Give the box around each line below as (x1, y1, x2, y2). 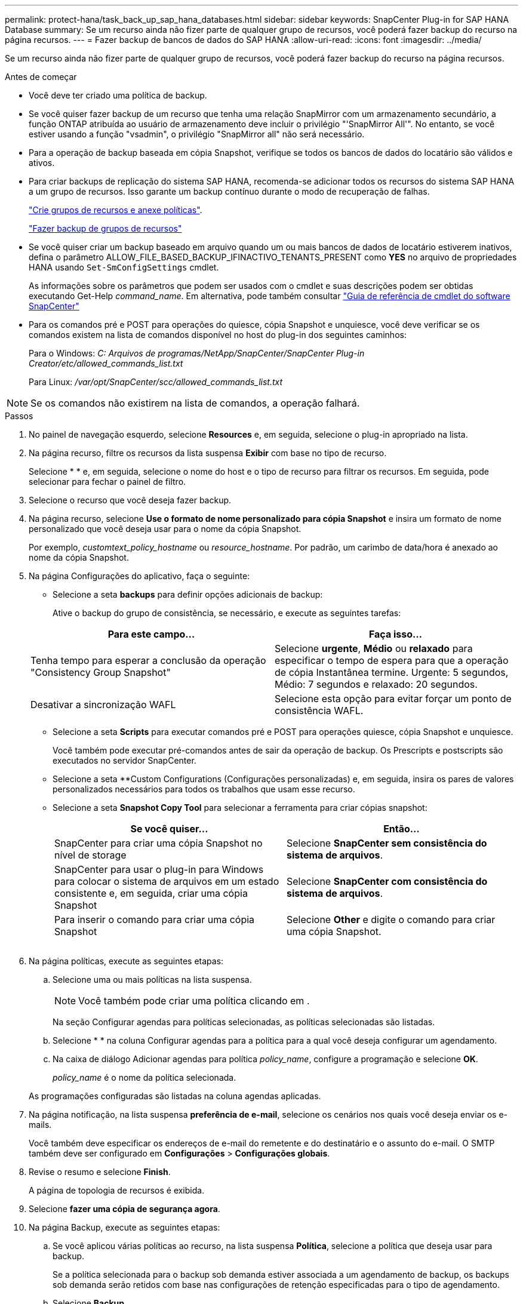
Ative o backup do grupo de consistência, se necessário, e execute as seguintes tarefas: (53, 608, 401, 618)
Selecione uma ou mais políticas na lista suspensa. (53, 974, 252, 985)
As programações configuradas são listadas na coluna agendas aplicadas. (29, 1091, 321, 1101)
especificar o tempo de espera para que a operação (275, 654, 509, 666)
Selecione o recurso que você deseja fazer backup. (29, 495, 232, 505)
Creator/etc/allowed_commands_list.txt (29, 358, 183, 368)
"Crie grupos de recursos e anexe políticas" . (29, 205, 202, 215)
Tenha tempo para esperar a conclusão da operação (30, 654, 266, 666)
